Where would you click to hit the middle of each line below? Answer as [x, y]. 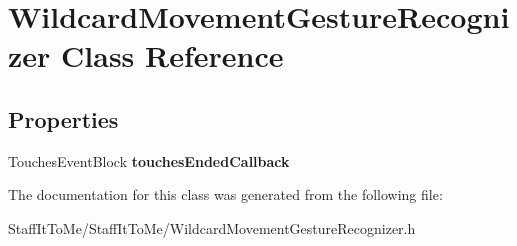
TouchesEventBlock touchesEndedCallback [149, 160]
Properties [63, 118]
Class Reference [172, 55]
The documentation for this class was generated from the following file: [225, 194]
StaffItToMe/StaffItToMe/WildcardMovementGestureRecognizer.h [212, 227]
